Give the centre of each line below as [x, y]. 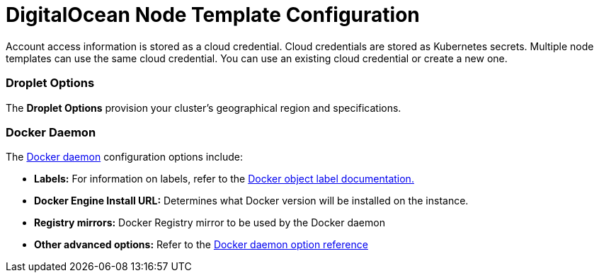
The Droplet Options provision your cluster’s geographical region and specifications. [204, 108]
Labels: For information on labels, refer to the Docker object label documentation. [224, 179]
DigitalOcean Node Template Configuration [213, 15]
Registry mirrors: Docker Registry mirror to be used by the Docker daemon [210, 223]
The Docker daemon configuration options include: [124, 157]
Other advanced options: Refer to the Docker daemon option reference [201, 245]
